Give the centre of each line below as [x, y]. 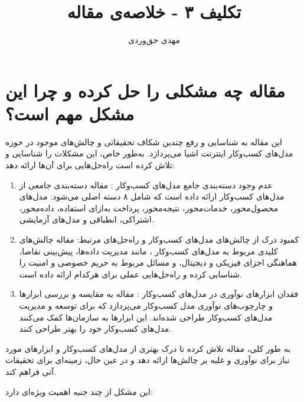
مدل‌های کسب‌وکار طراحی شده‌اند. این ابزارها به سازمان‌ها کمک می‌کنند [146, 317]
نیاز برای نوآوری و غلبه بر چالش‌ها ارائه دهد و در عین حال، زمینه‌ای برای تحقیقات [148, 360]
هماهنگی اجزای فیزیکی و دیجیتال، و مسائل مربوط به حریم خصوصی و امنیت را [158, 262]
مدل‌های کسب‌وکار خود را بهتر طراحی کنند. [95, 329]
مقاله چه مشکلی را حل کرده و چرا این [146, 90]
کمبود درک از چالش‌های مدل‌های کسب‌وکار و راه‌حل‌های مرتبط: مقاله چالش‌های [159, 239]
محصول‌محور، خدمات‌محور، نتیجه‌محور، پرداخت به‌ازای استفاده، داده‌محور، [148, 207]
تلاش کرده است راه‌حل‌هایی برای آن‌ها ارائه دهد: [90, 165]
